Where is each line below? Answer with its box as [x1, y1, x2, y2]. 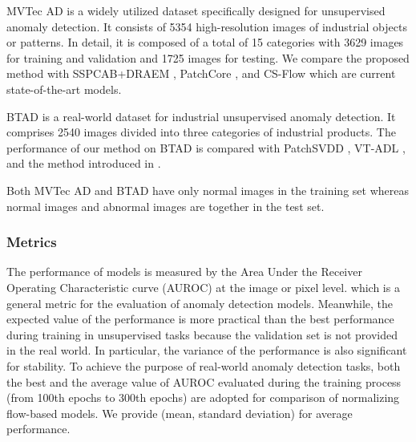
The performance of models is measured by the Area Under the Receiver [6, 263, 362, 280]
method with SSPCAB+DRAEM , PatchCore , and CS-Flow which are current [6, 65, 396, 82]
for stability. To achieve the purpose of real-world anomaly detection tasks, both [6, 357, 401, 374]
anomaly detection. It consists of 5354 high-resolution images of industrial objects [6, 18, 407, 34]
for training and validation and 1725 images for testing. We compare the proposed [6, 49, 410, 66]
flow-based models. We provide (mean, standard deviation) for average [6, 404, 353, 421]
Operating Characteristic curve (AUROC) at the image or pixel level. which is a [6, 278, 400, 295]
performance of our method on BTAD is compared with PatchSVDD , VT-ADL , [6, 139, 406, 156]
